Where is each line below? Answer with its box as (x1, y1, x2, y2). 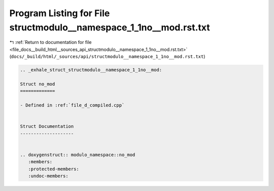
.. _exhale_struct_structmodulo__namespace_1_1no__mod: (20, 67, 162, 73)
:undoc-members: (28, 173, 68, 179)
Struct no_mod (20, 81, 55, 87)
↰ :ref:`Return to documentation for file (9, 39, 92, 45)
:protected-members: (28, 166, 80, 172)
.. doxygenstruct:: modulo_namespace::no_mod (20, 152, 135, 158)
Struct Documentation (20, 124, 74, 129)
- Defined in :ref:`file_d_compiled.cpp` (20, 103, 125, 108)
